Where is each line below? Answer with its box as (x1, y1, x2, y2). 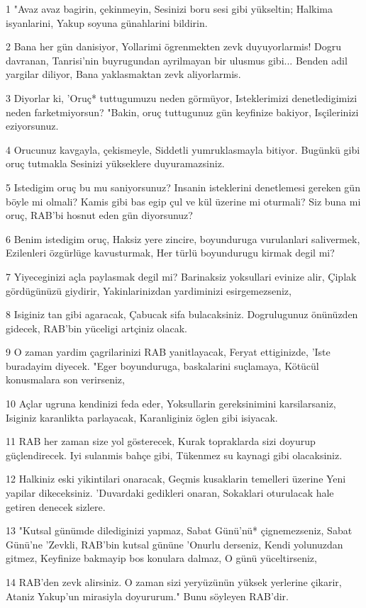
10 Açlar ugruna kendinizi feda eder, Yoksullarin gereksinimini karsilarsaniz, (6, 396, 336, 411)
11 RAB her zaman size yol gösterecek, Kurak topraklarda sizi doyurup (6, 434, 316, 449)
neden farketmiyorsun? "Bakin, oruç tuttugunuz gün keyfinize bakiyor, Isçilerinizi (6, 104, 359, 119)
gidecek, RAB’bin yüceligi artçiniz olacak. (6, 320, 187, 335)
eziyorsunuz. (6, 118, 59, 133)
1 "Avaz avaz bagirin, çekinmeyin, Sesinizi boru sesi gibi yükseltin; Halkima (6, 1, 333, 16)
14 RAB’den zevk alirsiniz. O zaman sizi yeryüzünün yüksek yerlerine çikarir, (6, 575, 342, 589)
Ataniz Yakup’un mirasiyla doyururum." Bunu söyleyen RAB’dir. (6, 588, 289, 603)
